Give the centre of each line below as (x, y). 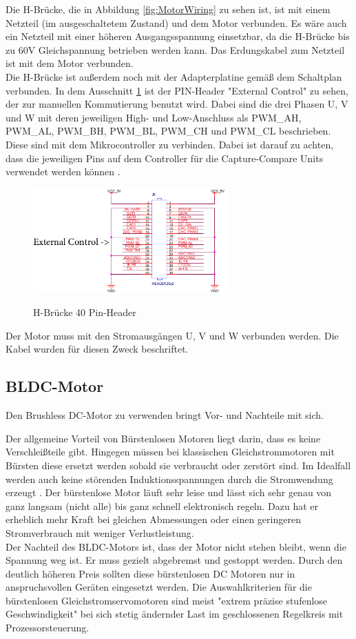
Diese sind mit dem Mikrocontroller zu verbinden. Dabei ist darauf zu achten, (170, 144)
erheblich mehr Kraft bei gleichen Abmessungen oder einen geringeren (153, 519)
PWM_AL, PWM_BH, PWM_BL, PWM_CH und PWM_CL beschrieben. (168, 131)
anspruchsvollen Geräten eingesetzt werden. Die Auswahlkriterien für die (159, 587)
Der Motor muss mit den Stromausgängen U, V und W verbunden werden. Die (172, 335)
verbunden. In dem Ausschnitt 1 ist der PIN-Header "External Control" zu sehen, (177, 90)
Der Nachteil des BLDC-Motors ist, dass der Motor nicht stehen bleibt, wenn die (176, 546)
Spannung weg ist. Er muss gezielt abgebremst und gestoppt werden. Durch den (174, 560)
